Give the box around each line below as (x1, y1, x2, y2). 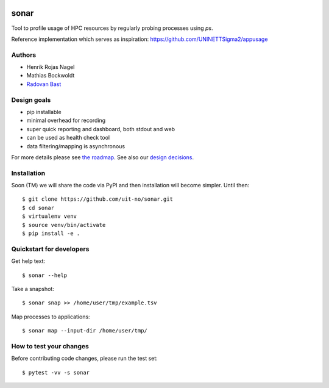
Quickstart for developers (11, 245, 90, 253)
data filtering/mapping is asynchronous (26, 142, 125, 149)
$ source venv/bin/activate (22, 221, 106, 228)
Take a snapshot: (11, 285, 54, 292)
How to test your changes (11, 342, 90, 350)
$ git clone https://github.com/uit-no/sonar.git (22, 196, 174, 203)
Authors (11, 51, 37, 59)
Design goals (11, 95, 51, 104)
